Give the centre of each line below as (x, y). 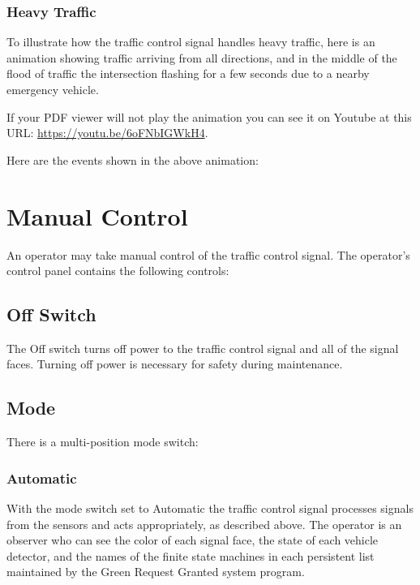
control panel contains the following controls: (118, 271)
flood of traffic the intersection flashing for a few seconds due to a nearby (188, 73)
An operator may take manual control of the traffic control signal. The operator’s (208, 254)
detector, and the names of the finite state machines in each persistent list (191, 555)
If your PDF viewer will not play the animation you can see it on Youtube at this (209, 116)
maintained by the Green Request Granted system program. (156, 572)
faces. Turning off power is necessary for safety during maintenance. (175, 364)
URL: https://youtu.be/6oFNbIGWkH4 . (107, 133)
